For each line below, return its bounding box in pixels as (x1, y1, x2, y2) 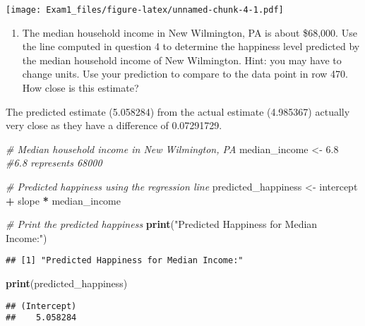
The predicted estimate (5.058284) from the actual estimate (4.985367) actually (6, 104, 350, 119)
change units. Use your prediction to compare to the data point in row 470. (22, 66, 348, 81)
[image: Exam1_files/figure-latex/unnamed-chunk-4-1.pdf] (6, 5, 284, 15)
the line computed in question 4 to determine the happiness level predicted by (22, 39, 360, 54)
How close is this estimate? (22, 80, 139, 95)
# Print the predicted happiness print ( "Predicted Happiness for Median (6, 217, 318, 231)
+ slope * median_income (6, 193, 121, 207)
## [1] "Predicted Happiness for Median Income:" (6, 255, 244, 266)
